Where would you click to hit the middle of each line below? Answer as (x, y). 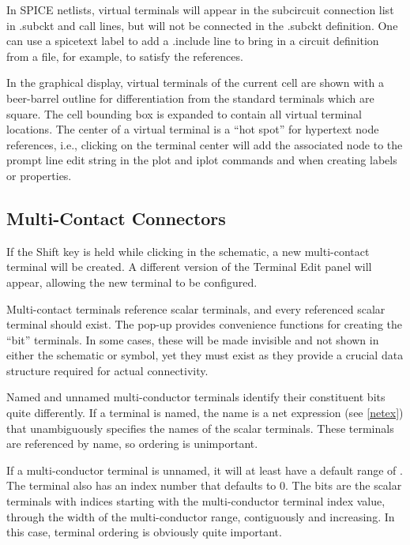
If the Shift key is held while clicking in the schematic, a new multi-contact (188, 251)
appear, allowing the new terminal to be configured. (132, 282)
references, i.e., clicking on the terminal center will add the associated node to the (205, 144)
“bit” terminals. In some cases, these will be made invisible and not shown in (193, 339)
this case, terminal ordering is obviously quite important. (144, 532)
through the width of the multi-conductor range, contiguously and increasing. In (201, 516)
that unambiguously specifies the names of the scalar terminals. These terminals (200, 428)
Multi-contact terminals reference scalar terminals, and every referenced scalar (196, 308)
